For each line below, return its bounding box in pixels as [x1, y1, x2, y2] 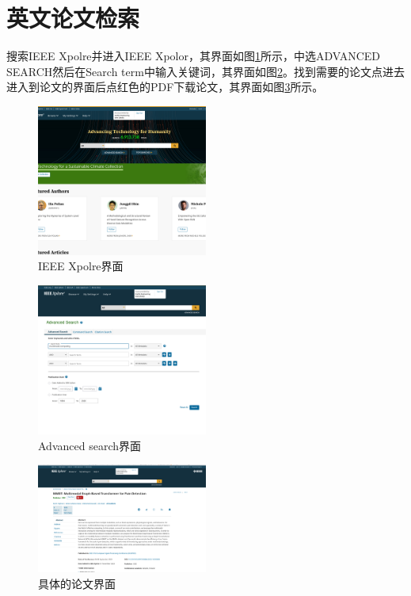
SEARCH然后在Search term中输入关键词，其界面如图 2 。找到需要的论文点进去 [6, 63, 405, 79]
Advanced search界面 [38, 437, 141, 453]
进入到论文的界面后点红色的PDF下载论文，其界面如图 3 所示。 [6, 78, 324, 95]
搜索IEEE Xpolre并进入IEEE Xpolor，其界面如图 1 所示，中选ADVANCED [6, 48, 381, 64]
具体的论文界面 [38, 575, 116, 591]
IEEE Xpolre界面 [38, 258, 124, 274]
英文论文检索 [6, 2, 140, 34]
